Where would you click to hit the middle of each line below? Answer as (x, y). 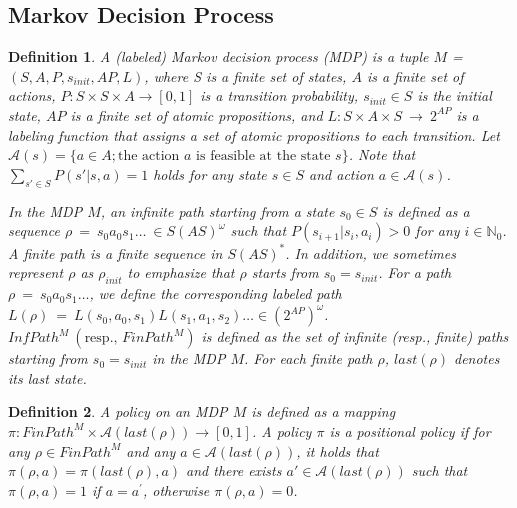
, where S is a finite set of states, (245, 75)
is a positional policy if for (410, 430)
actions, (32, 95)
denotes (476, 358)
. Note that (382, 154)
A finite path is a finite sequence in (115, 252)
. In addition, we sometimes (370, 252)
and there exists (234, 470)
